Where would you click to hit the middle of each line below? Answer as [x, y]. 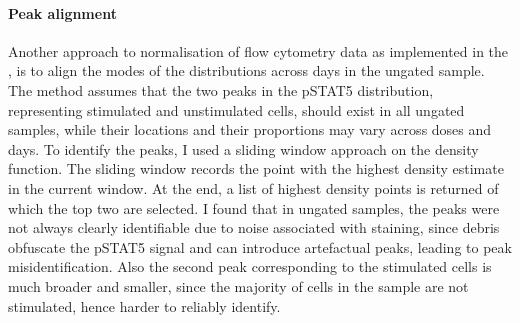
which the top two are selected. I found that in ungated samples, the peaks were [254, 207]
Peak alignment [62, 12]
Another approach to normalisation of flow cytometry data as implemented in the [258, 50]
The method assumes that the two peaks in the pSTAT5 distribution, [221, 89]
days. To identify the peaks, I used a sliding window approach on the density [243, 148]
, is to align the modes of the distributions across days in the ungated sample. [246, 70]
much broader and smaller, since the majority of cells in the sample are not [238, 285]
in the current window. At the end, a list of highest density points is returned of [253, 187]
